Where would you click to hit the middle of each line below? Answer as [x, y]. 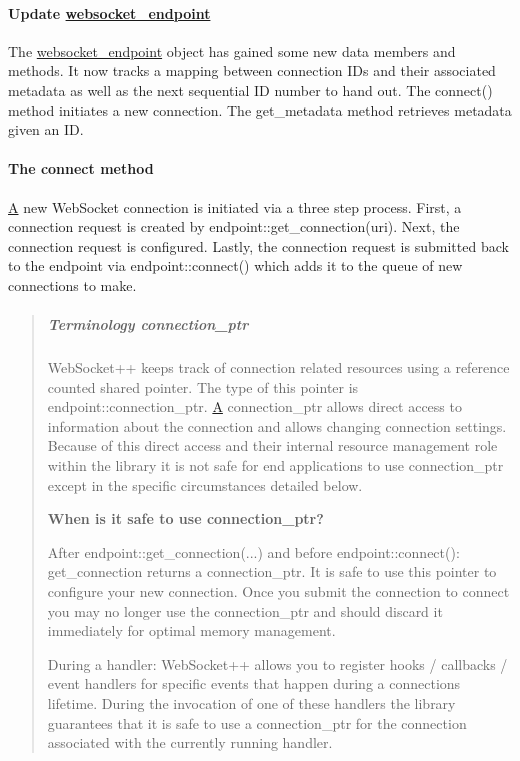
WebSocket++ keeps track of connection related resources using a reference [278, 367]
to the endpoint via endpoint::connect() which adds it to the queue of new [235, 265]
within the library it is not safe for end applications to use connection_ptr [275, 465]
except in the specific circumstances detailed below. [205, 484]
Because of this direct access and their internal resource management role [272, 445]
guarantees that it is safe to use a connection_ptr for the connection [257, 722]
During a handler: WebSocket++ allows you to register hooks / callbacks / [277, 663]
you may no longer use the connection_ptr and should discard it [245, 610]
